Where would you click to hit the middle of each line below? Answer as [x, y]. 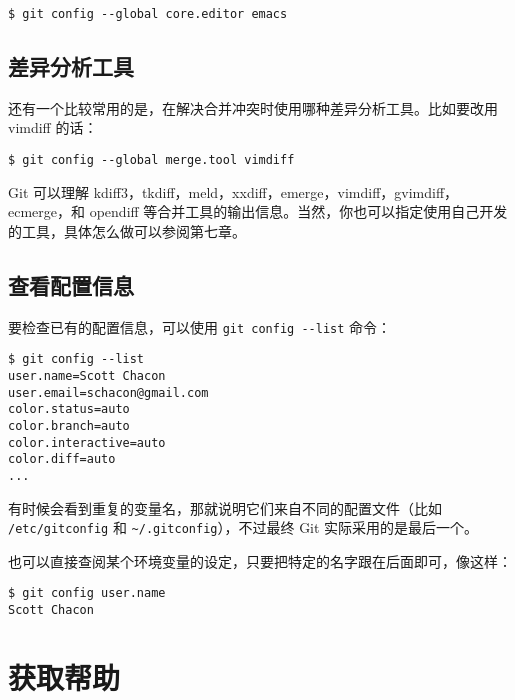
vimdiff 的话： [53, 127]
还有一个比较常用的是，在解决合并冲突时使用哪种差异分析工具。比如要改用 [253, 107]
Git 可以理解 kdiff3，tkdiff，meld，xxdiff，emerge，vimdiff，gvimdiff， [233, 191]
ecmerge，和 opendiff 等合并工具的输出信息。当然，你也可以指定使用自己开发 [258, 211]
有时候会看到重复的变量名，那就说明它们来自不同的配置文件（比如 [225, 507]
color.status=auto [69, 409]
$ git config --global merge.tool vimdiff [151, 160]
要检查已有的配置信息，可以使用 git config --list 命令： [200, 326]
